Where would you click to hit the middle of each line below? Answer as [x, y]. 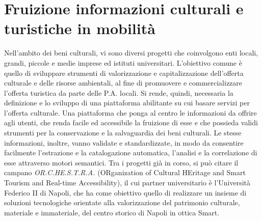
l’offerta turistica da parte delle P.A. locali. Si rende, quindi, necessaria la [119, 92]
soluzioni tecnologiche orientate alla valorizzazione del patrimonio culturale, [122, 202]
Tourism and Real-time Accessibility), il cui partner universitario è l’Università [127, 183]
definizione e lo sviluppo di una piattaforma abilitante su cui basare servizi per [127, 103]
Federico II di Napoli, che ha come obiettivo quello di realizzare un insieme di [125, 192]
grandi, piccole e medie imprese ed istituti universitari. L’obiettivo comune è [123, 62]
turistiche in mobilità [80, 28]
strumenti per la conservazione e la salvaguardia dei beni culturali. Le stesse [123, 133]
